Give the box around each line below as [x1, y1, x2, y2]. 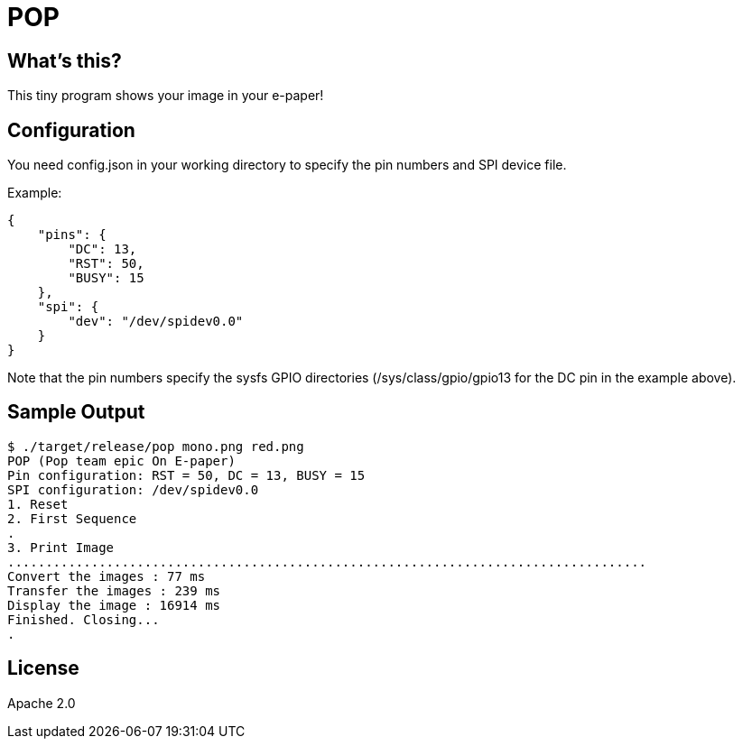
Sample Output [7, 401, 145, 424]
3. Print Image [7, 539, 115, 555]
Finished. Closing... [7, 612, 160, 627]
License [7, 657, 79, 680]
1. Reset [7, 496, 69, 511]
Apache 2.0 [7, 695, 76, 711]
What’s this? [7, 49, 122, 72]
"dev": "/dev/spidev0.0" [68, 314, 244, 329]
